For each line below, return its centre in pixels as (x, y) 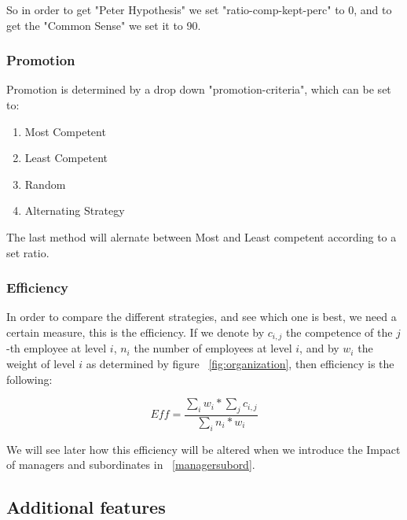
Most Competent (65, 131)
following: (29, 379)
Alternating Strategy (75, 210)
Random (45, 184)
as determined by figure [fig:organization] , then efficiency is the (240, 364)
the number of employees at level (213, 348)
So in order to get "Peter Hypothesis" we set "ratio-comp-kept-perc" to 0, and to (199, 9)
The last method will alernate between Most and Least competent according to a (202, 236)
